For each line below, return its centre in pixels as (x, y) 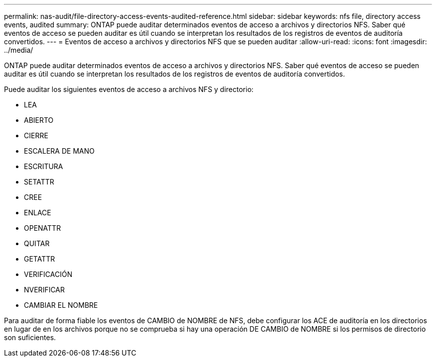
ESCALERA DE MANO (59, 151)
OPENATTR (43, 228)
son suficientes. (30, 337)
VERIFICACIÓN (48, 274)
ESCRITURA (44, 166)
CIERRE (36, 135)
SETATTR (39, 182)
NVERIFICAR (45, 290)
